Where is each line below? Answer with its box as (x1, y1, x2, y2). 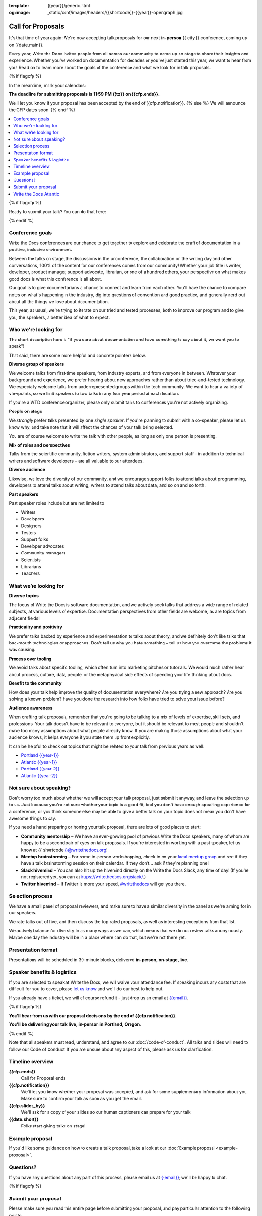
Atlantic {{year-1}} (21, 759, 57, 765)
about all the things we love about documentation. (9, 298, 109, 304)
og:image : (9, 10, 30, 16)
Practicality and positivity (9, 624, 63, 630)
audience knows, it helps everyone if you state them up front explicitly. (9, 734, 150, 740)
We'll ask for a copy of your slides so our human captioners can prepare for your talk (21, 1109, 191, 1115)
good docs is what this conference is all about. (9, 276, 102, 282)
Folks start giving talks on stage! (21, 1123, 86, 1128)
